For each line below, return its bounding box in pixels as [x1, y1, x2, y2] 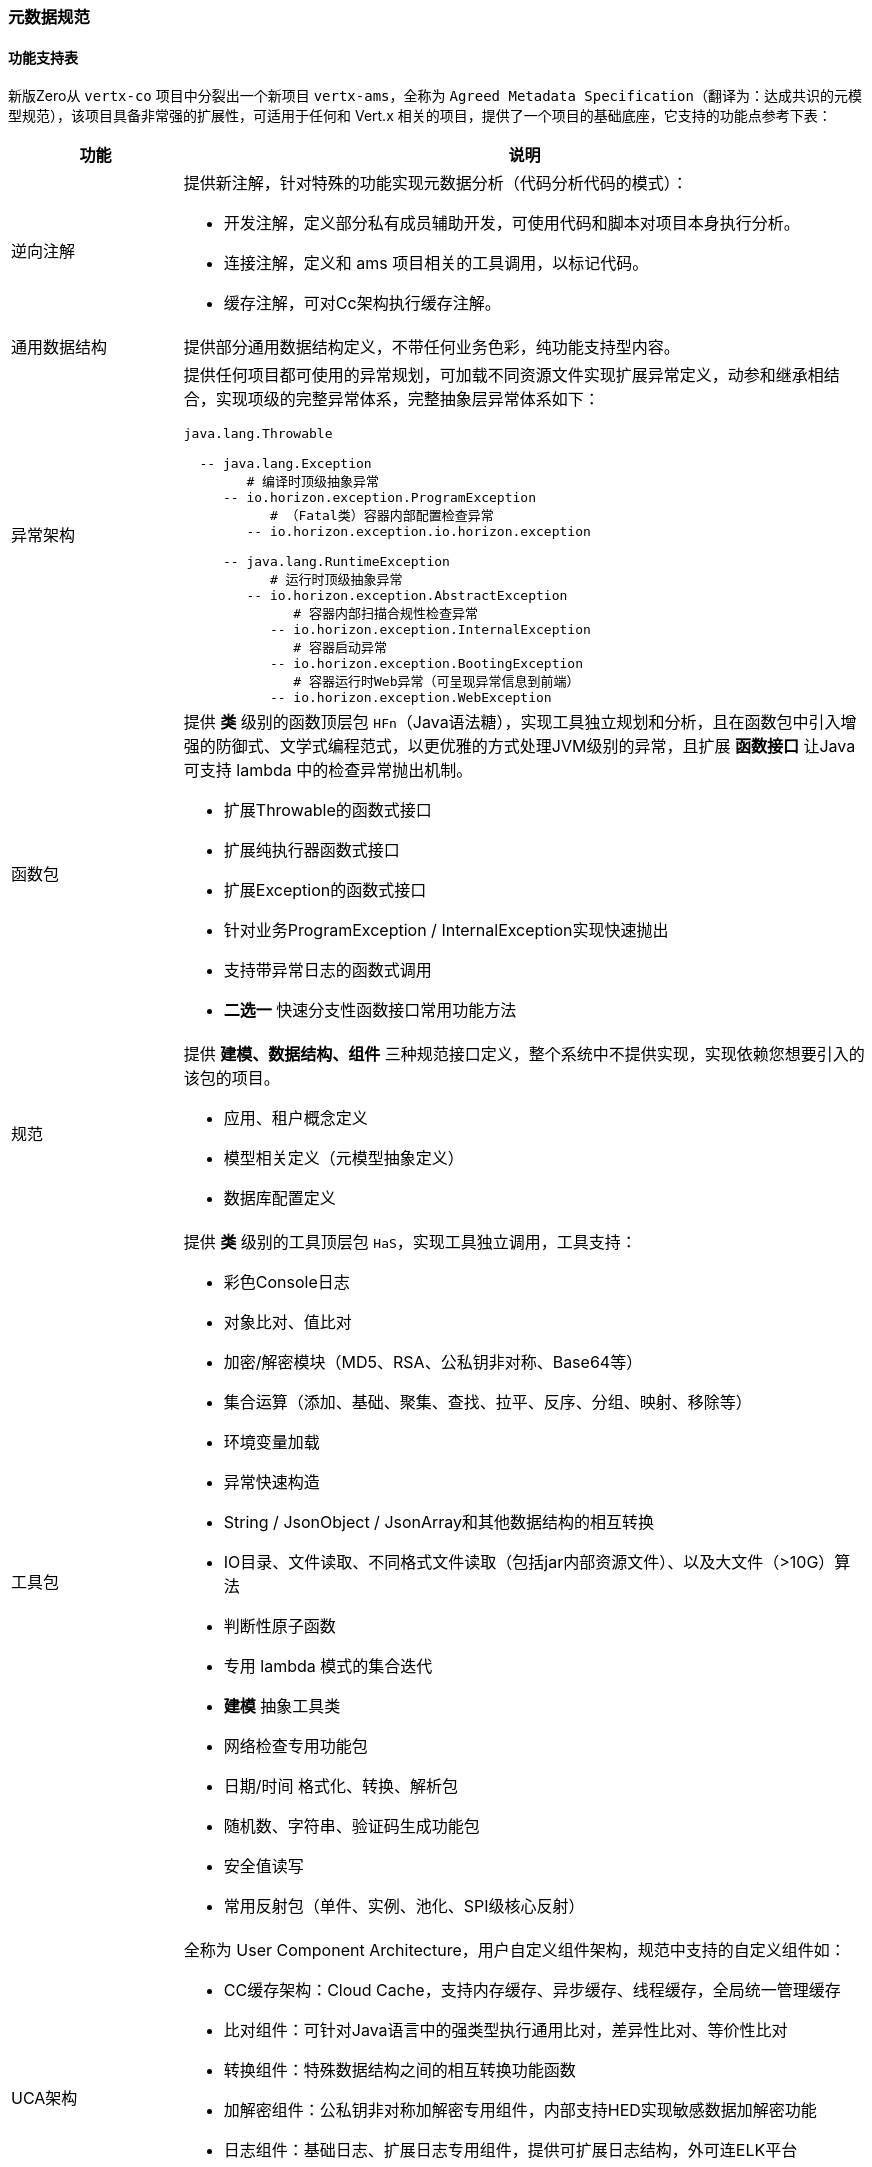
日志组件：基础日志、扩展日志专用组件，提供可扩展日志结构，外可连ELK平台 [223, 2140, 798, 2161]
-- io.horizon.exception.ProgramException [222, 490, 536, 506]
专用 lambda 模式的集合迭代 [223, 1656, 433, 1677]
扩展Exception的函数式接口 [223, 880, 427, 901]
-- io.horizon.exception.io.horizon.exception [246, 524, 591, 540]
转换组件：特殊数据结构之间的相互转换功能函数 [223, 2060, 576, 2081]
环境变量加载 [223, 1432, 320, 1453]
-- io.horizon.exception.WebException [269, 690, 552, 706]
